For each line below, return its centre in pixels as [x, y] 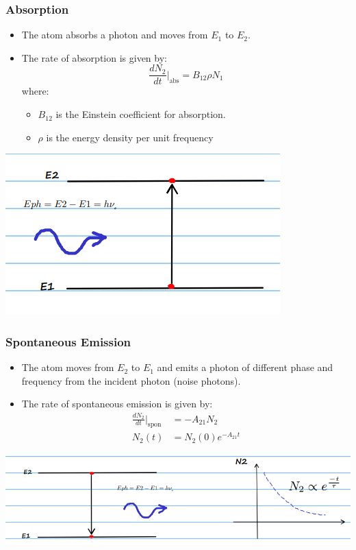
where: [35, 91]
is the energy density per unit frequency [130, 137]
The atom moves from [68, 367]
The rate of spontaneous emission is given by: [117, 404]
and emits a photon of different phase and [245, 367]
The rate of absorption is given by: [94, 57]
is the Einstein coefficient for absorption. [141, 114]
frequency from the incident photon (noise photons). [131, 380]
